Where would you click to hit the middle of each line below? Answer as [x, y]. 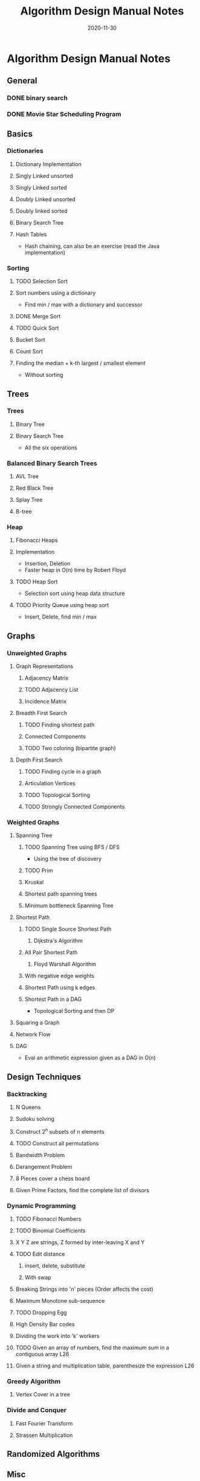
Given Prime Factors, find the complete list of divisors [82, 1190]
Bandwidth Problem [40, 1155]
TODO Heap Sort [37, 582]
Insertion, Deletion [47, 564]
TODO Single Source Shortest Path [68, 929]
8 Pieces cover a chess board [53, 1178]
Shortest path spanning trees [61, 894]
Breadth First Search [41, 713]
